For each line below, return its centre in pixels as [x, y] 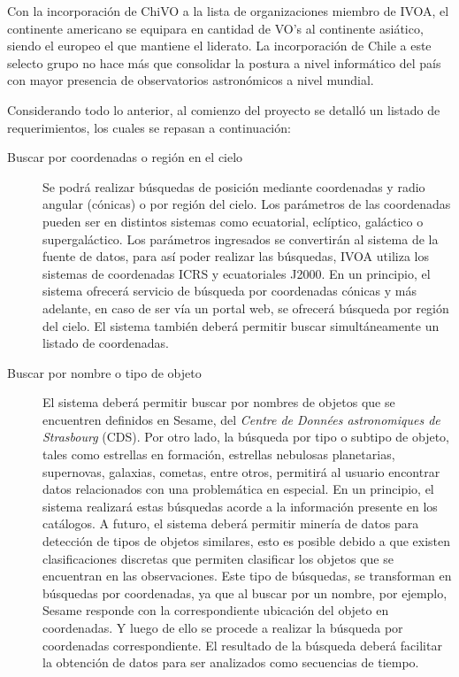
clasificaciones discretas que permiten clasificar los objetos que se [218, 558]
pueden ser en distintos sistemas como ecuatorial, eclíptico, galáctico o [233, 221]
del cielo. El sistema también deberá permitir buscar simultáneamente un [241, 325]
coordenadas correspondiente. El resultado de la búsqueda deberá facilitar [242, 645]
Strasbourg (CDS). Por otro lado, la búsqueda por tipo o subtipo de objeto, [246, 437]
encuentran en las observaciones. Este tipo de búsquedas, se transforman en [247, 576]
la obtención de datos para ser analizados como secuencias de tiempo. [231, 662]
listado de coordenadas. [106, 343]
